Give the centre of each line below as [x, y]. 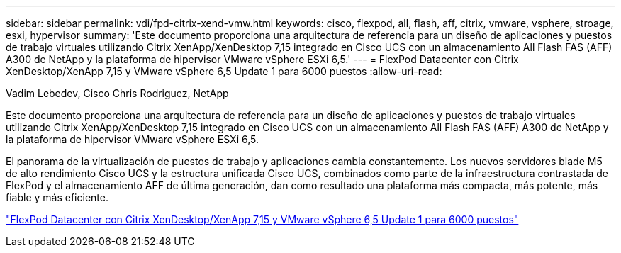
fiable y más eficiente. [57, 197]
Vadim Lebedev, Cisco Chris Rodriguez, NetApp [117, 93]
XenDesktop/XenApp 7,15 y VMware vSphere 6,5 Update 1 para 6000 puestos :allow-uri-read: [224, 71]
